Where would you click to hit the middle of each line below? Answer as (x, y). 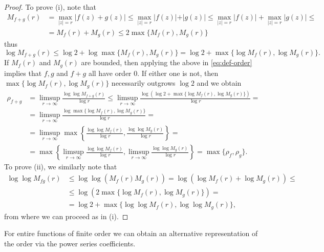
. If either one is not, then (178, 73)
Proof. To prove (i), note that (50, 7)
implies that (23, 73)
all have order (110, 73)
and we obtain (219, 83)
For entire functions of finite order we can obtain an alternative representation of (131, 233)
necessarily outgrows (143, 83)
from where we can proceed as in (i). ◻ (66, 216)
